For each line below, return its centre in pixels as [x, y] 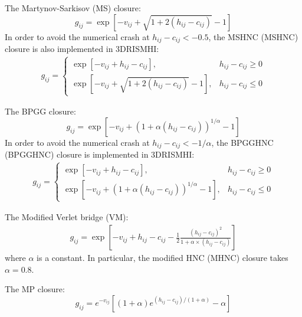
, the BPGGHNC [242, 142]
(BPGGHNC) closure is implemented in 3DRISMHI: [100, 154]
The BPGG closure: [40, 111]
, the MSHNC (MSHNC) [253, 36]
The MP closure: [35, 289]
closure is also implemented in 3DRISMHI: [82, 49]
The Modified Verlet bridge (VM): [67, 217]
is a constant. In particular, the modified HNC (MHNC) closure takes [163, 258]
